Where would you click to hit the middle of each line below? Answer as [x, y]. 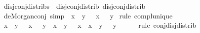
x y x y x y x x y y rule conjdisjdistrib [100, 25]
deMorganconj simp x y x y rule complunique [88, 15]
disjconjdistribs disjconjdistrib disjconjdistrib [75, 6]
